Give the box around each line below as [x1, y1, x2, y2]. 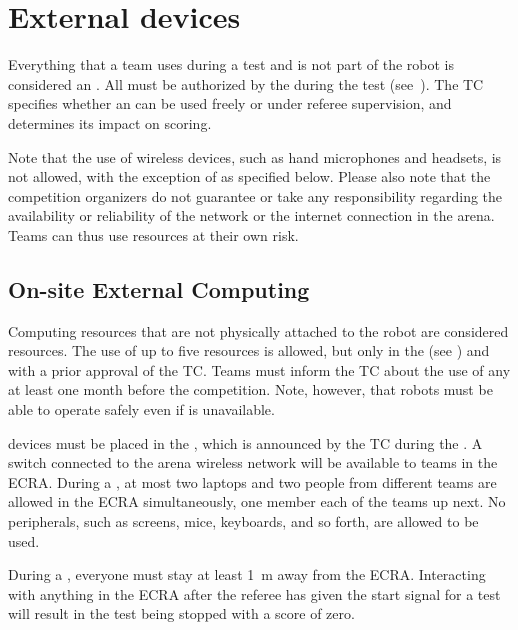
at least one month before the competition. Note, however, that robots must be [8, 379, 493, 400]
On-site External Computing [8, 273, 310, 304]
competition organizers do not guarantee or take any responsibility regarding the [8, 185, 503, 206]
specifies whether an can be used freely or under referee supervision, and [8, 93, 452, 114]
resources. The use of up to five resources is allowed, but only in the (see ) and [8, 340, 490, 361]
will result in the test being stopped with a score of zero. [8, 603, 355, 624]
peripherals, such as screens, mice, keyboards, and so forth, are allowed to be [8, 511, 479, 532]
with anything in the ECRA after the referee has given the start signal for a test [8, 583, 501, 604]
